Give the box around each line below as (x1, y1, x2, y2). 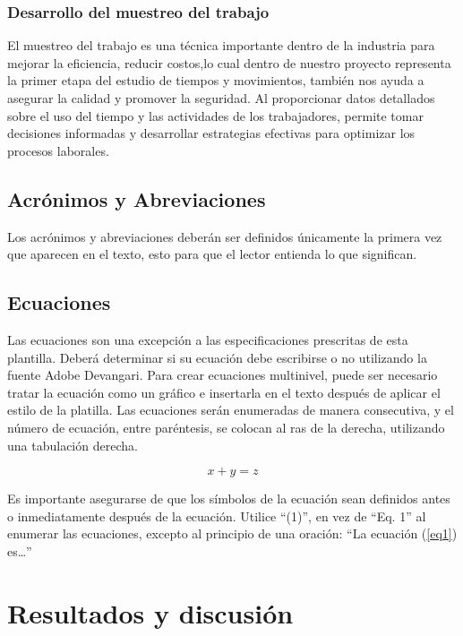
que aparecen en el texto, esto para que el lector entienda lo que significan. (7, 245, 417, 263)
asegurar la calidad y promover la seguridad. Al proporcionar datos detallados (7, 89, 435, 107)
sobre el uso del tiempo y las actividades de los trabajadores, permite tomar (7, 106, 424, 125)
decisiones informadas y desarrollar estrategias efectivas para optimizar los (7, 124, 416, 142)
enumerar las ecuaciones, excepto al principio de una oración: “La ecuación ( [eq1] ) (7, 524, 458, 543)
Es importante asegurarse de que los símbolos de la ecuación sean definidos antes (7, 489, 450, 508)
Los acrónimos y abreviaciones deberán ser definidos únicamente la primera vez (7, 227, 442, 245)
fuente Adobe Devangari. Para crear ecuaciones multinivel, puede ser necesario (7, 365, 438, 384)
